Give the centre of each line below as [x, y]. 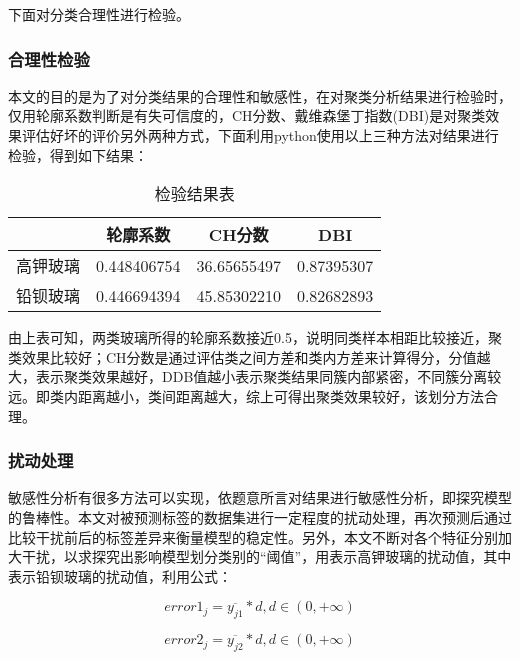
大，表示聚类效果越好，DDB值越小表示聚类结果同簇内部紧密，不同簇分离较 [255, 376]
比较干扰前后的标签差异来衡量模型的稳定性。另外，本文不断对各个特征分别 [253, 536]
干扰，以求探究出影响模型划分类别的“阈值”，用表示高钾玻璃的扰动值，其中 [266, 556]
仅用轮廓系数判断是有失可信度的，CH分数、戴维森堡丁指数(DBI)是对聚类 [247, 115]
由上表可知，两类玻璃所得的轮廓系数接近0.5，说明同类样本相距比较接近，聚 [255, 337]
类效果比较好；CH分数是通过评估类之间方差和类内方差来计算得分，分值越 [249, 356]
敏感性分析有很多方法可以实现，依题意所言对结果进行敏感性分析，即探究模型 [260, 497]
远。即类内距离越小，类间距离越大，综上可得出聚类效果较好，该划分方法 [246, 395]
